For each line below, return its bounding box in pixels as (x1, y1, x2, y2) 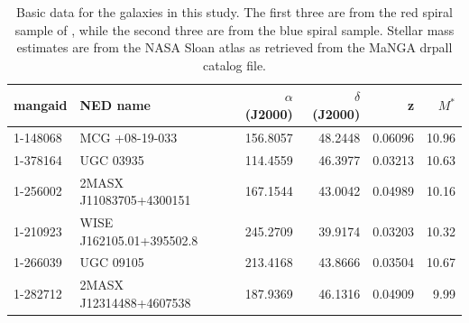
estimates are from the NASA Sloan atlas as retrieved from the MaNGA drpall (16, 38, 453, 57)
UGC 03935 (79, 150, 144, 169)
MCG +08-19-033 (79, 127, 178, 146)
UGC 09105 (79, 253, 144, 272)
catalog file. (203, 55, 266, 74)
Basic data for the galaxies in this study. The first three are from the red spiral (16, 3, 453, 21)
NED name (79, 96, 151, 115)
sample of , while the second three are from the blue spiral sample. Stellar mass (14, 20, 455, 39)
